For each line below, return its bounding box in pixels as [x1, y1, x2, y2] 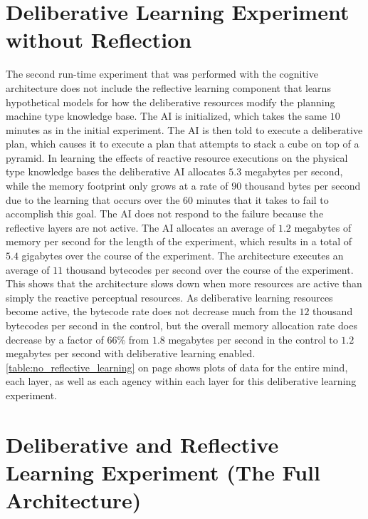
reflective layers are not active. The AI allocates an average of [6, 220, 275, 235]
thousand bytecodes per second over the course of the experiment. [65, 262, 354, 277]
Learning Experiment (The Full [6, 457, 320, 486]
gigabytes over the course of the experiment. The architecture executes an [21, 248, 344, 263]
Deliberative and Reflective [6, 429, 279, 458]
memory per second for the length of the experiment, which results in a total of [6, 234, 352, 249]
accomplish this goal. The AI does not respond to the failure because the [6, 206, 324, 221]
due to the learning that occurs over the [6, 192, 180, 207]
